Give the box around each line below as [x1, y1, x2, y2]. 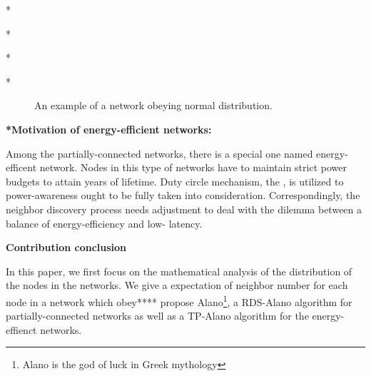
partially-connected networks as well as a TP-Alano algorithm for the [6, 308, 309, 323]
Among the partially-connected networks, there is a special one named [6, 146, 313, 161]
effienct [6, 322, 37, 337]
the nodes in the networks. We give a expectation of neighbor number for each [6, 278, 348, 293]
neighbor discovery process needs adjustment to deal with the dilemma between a [6, 201, 362, 216]
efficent [6, 160, 37, 175]
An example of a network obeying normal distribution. [34, 98, 273, 113]
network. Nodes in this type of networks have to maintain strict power [39, 160, 347, 175]
